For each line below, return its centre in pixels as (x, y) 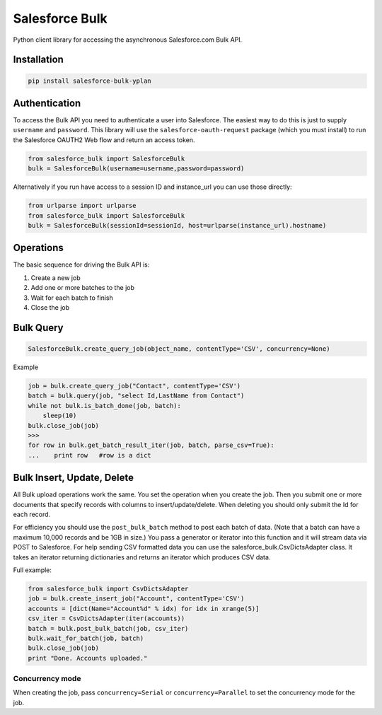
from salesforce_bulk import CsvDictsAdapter (108, 588)
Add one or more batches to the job (82, 288)
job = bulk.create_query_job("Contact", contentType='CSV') (134, 386)
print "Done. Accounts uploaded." (88, 658)
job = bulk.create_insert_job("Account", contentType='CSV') (136, 599)
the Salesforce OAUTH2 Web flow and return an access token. (104, 140)
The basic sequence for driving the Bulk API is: (81, 265)
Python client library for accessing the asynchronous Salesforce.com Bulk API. (128, 40)
